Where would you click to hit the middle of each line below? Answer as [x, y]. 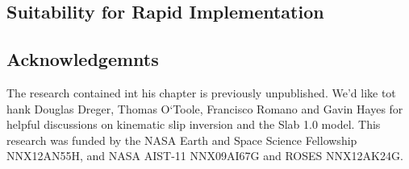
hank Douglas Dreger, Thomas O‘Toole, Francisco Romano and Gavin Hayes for [205, 108]
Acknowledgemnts [83, 59]
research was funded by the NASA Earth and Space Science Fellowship [182, 140]
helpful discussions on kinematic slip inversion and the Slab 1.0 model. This [194, 124]
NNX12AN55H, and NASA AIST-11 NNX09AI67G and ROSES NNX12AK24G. [205, 156]
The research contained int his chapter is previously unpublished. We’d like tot [201, 92]
